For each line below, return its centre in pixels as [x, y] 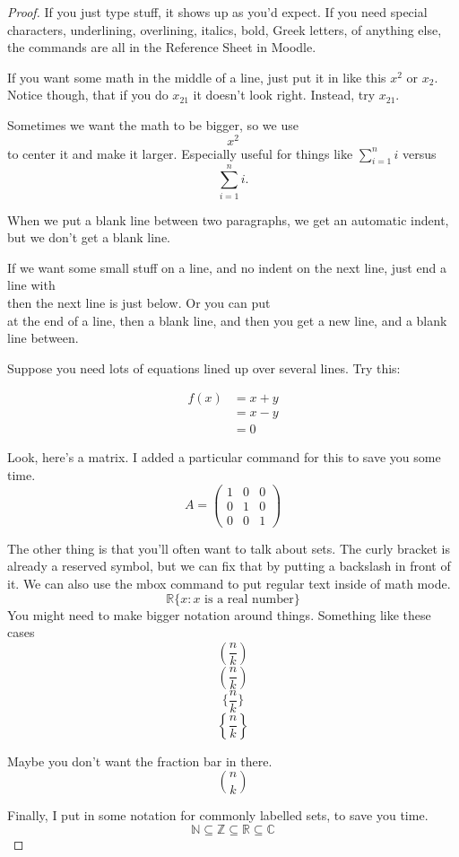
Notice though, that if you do [88, 95]
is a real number [249, 599]
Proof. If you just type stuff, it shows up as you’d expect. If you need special [217, 12]
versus [420, 153]
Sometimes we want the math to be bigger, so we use [153, 124]
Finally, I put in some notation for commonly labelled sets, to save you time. [218, 815]
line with [31, 285]
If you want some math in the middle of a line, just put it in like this [197, 77]
